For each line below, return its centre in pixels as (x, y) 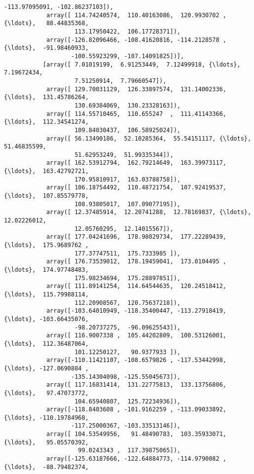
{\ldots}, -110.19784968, (46, 418)
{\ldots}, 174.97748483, (46, 270)
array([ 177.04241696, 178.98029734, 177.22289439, (136, 237)
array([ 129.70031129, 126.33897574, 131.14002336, (136, 89)
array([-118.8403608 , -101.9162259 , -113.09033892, (136, 410)
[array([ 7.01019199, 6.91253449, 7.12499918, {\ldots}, (142, 64)
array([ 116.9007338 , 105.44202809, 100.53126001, (136, 336)
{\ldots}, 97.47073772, (46, 393)
